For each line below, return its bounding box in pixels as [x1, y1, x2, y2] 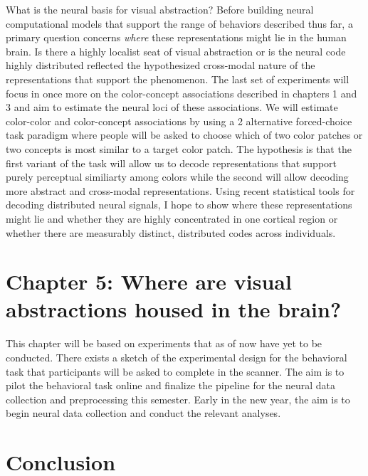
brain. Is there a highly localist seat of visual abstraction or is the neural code [6, 43, 346, 58]
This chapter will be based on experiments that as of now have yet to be [6, 336, 322, 351]
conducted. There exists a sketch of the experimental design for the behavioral [6, 350, 347, 364]
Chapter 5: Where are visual [6, 267, 292, 296]
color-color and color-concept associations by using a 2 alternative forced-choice [6, 113, 352, 128]
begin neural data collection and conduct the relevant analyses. [6, 406, 281, 421]
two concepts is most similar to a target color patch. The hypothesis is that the [6, 141, 352, 156]
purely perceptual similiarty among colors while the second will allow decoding [6, 169, 349, 184]
